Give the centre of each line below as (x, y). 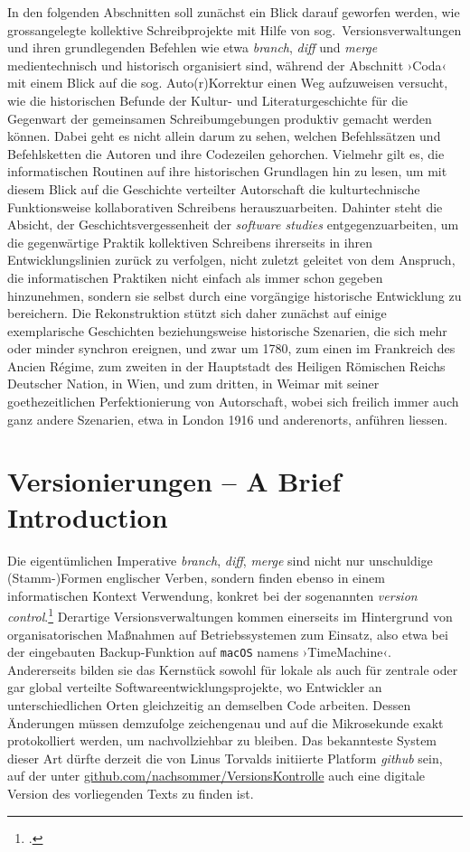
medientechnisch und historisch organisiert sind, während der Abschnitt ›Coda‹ (227, 65)
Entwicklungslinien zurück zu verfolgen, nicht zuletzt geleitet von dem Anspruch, (231, 260)
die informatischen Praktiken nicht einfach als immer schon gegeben (195, 277)
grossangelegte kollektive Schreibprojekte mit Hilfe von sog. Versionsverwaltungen (235, 29)
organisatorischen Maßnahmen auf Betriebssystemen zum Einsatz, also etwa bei (228, 634)
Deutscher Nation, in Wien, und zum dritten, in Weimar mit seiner (193, 384)
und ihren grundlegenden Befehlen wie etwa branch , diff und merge (193, 47)
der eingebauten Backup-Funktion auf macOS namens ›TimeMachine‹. (199, 652)
